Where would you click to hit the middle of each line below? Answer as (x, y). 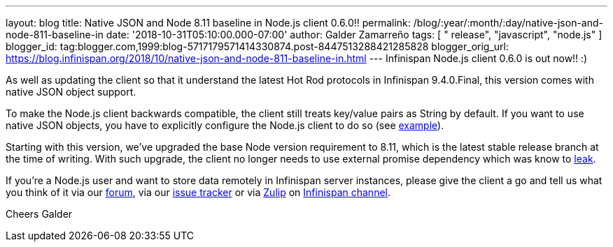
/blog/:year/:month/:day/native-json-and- (508, 23)
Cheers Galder (39, 214)
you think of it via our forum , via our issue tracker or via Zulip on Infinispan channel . (198, 192)
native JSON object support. (71, 92)
